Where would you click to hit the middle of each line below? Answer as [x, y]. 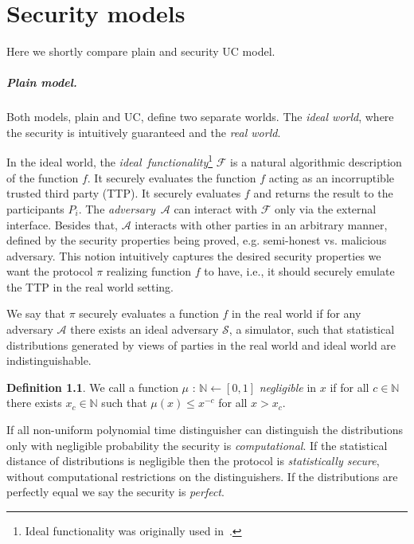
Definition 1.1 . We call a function [92, 387]
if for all [350, 387]
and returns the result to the [323, 193]
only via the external [326, 208]
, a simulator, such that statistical [312, 329]
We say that [36, 313]
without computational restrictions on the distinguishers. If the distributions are [202, 476]
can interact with [216, 208]
